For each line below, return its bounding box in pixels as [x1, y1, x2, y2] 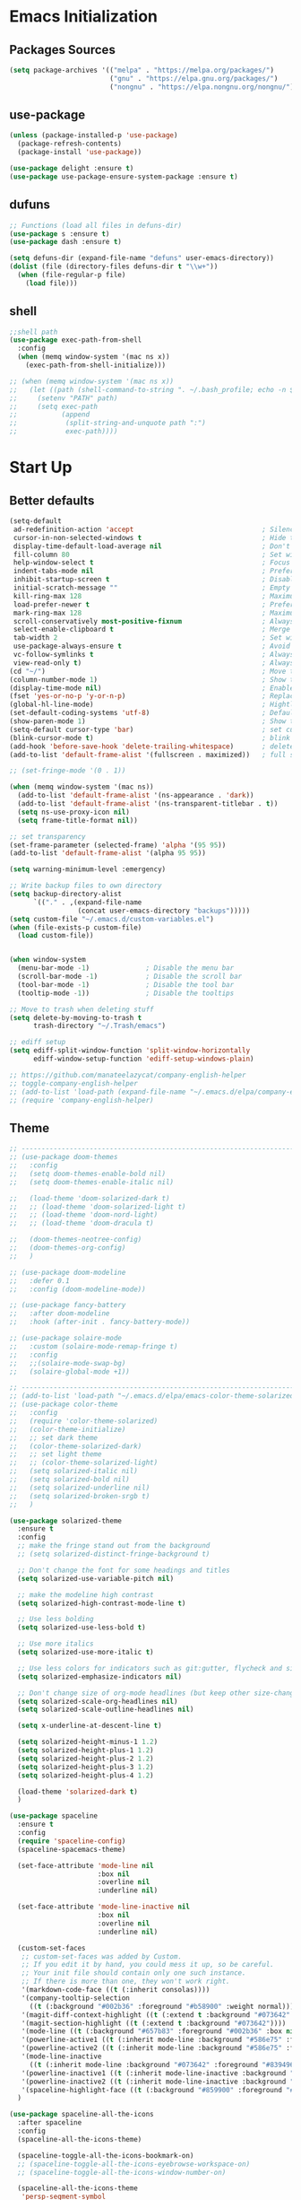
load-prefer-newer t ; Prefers [13, 599, 298, 609]
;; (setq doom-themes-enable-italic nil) [9, 1177, 175, 1186]
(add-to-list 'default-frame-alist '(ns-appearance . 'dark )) [17, 791, 254, 800]
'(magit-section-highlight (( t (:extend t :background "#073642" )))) [21, 2019, 287, 2028]
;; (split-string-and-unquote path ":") [9, 419, 206, 428]
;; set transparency [9, 832, 87, 841]
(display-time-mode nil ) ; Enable [9, 684, 295, 693]
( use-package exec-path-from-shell [9, 336, 142, 345]
